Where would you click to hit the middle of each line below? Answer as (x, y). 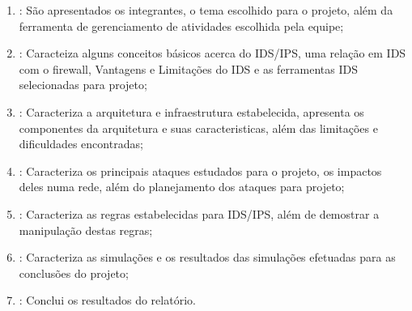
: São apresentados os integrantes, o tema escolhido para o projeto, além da (206, 10)
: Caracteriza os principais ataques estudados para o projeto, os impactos (200, 170)
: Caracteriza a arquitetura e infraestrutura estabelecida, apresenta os (191, 111)
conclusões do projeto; (74, 273)
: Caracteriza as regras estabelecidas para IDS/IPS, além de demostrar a (199, 213)
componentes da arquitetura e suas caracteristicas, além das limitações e (198, 128)
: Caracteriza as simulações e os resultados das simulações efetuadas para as (207, 257)
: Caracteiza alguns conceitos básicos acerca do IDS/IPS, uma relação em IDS (212, 53)
